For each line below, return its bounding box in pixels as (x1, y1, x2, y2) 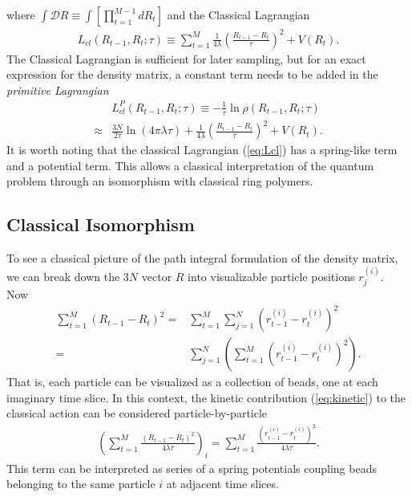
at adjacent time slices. (166, 475, 279, 492)
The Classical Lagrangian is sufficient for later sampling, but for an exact (6, 50, 366, 67)
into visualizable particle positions (188, 267, 355, 284)
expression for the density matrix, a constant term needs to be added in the (6, 66, 378, 83)
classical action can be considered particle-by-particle (6, 405, 268, 422)
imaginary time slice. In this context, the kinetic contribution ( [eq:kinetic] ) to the (6, 389, 406, 405)
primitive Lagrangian (6, 81, 109, 98)
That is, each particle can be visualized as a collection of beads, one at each (6, 373, 378, 390)
